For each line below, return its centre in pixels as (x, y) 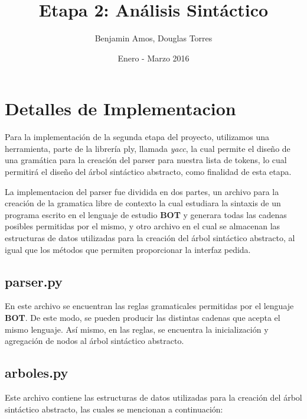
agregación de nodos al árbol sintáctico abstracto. (94, 341)
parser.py (34, 281)
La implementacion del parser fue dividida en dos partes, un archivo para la (142, 191)
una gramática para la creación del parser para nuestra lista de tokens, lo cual (146, 160)
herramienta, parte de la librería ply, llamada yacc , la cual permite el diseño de (148, 148)
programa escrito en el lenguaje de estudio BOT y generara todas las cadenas (146, 214)
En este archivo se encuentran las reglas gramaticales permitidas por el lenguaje (149, 306)
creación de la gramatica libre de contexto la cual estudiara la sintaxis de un (143, 203)
